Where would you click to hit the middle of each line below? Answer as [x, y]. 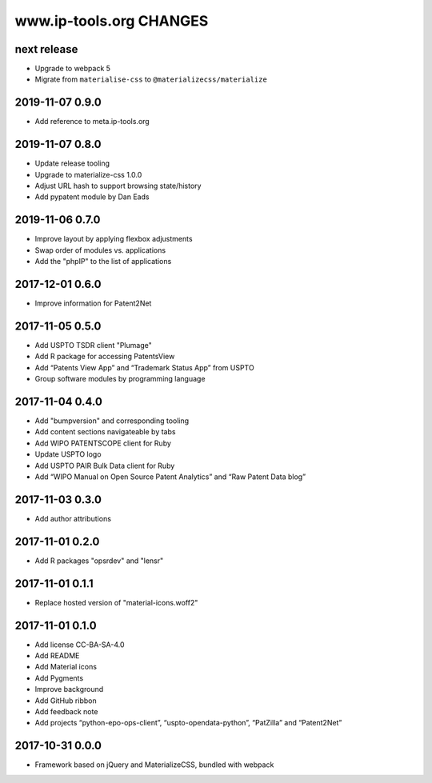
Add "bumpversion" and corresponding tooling [112, 421]
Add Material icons [66, 667]
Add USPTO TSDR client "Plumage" [93, 345]
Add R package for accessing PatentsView [105, 357]
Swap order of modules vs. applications [100, 250]
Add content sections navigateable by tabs [105, 432]
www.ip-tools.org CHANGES [112, 21]
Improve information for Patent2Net [93, 303]
